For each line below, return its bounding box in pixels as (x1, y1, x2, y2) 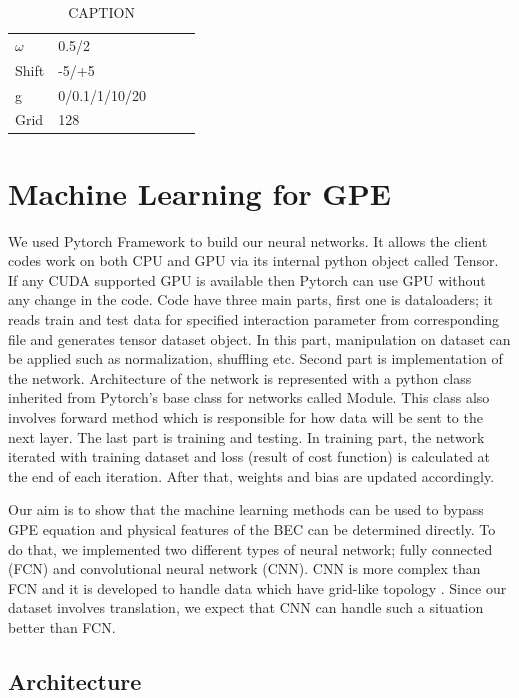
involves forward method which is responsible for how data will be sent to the (8, 406, 483, 427)
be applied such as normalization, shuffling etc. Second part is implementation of (8, 348, 503, 369)
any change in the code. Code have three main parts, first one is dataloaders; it (8, 289, 494, 310)
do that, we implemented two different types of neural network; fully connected (8, 538, 493, 559)
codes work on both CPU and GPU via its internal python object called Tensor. (8, 250, 499, 271)
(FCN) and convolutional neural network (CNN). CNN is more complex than (8, 558, 481, 579)
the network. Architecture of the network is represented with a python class (8, 367, 472, 388)
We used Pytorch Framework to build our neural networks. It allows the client (8, 230, 488, 251)
